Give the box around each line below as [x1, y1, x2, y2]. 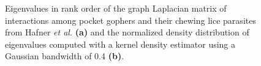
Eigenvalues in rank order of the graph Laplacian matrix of [5, 2, 227, 14]
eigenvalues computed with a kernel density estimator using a [5, 37, 236, 50]
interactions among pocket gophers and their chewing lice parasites [5, 13, 256, 26]
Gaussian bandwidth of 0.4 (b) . [5, 50, 124, 62]
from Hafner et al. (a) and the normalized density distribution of [5, 26, 249, 38]
